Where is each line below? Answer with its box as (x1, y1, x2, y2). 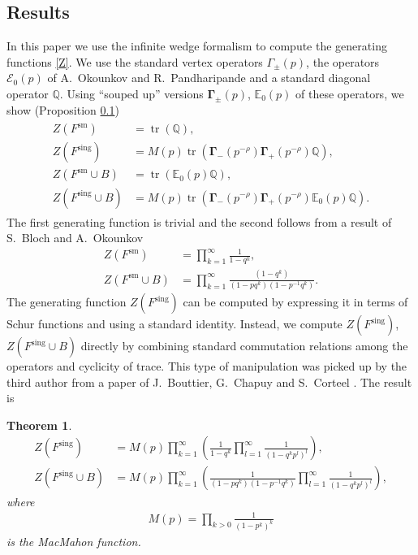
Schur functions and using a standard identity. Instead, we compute (6, 315, 343, 332)
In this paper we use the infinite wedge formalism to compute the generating (6, 37, 387, 54)
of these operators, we (295, 85, 404, 102)
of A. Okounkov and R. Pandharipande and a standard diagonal (47, 69, 371, 86)
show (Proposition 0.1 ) (6, 101, 119, 118)
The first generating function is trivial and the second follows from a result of (6, 213, 392, 230)
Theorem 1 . (6, 416, 72, 433)
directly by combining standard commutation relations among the (80, 337, 408, 354)
